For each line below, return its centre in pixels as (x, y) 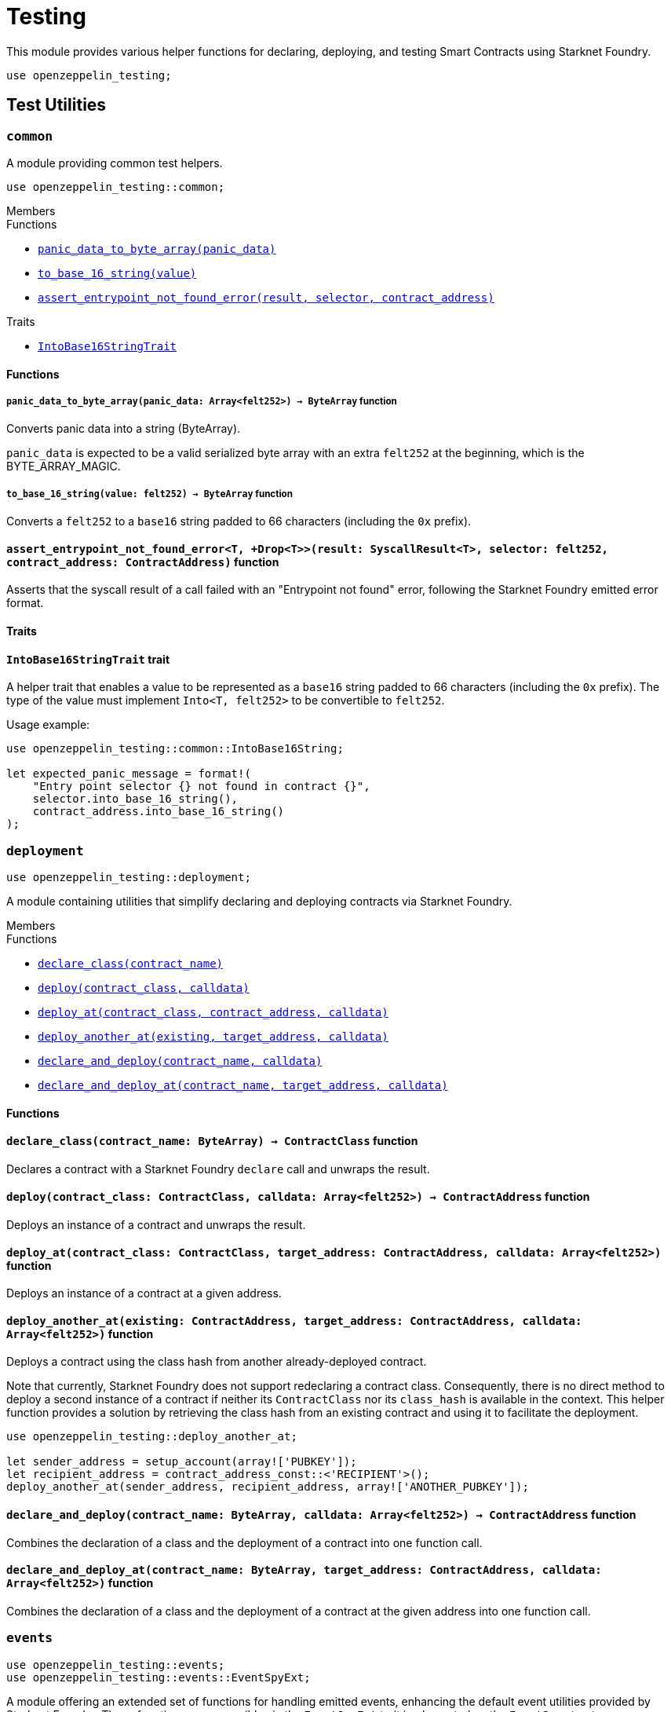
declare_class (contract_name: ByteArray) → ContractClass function (212, 1141)
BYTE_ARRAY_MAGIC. (64, 466)
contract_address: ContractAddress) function (143, 562)
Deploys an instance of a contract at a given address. (144, 1293)
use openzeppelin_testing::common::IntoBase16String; (175, 749)
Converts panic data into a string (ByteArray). (124, 429)
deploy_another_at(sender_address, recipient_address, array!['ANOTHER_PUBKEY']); (268, 1487)
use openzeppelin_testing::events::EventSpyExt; (159, 1677)
